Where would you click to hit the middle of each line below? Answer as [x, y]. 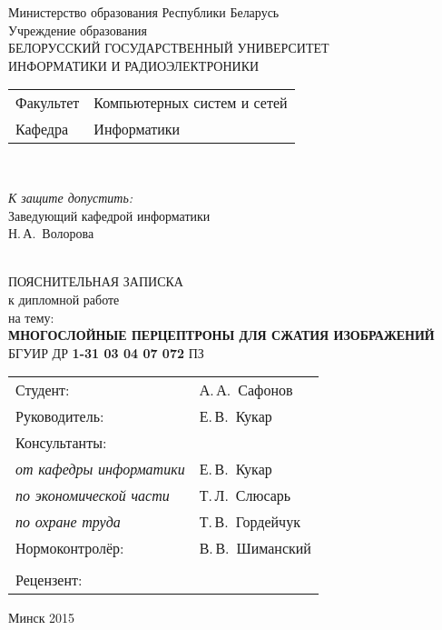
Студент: [43, 390]
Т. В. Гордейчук [250, 522]
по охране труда [68, 522]
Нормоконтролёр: [70, 548]
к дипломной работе [64, 299]
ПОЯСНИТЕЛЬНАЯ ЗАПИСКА [96, 281]
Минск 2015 [42, 618]
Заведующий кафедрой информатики [109, 215]
